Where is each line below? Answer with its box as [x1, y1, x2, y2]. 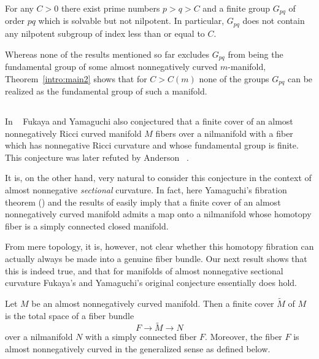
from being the [228, 47, 283, 60]
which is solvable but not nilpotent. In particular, [38, 14, 225, 27]
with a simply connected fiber [85, 330, 197, 343]
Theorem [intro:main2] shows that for [5, 72, 147, 85]
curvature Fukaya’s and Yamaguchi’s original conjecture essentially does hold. [5, 276, 297, 289]
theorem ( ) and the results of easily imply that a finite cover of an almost [5, 195, 281, 208]
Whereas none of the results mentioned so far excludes [5, 47, 209, 60]
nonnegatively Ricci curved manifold [5, 126, 142, 139]
